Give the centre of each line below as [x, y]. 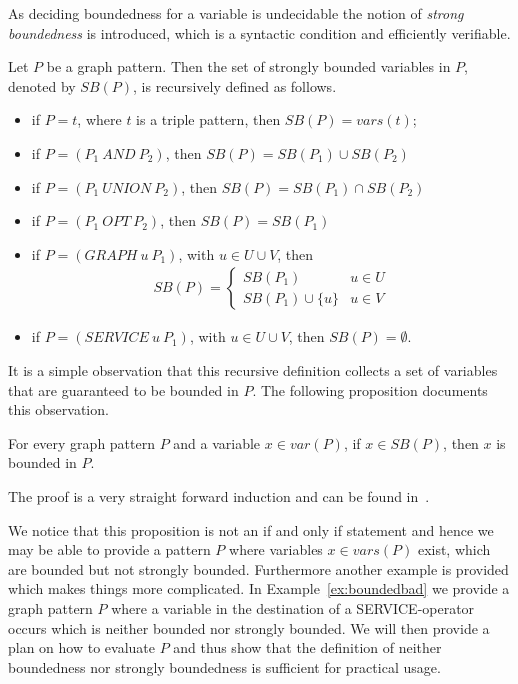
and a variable [217, 442]
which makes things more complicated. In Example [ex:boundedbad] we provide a [259, 588]
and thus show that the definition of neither [307, 647]
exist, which [454, 549]
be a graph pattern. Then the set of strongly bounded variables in [248, 66]
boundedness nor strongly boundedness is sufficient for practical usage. [224, 666]
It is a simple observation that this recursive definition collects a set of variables [253, 369]
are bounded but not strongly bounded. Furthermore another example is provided [258, 568]
